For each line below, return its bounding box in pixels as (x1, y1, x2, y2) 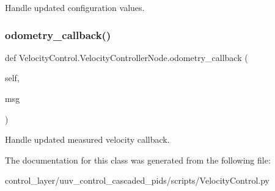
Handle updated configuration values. (5, 1, 145, 13)
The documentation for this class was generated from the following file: (5, 153, 271, 166)
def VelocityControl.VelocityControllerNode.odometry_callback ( (5, 51, 248, 63)
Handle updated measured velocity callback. (5, 133, 170, 146)
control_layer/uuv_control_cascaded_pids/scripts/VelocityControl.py (5, 174, 269, 187)
